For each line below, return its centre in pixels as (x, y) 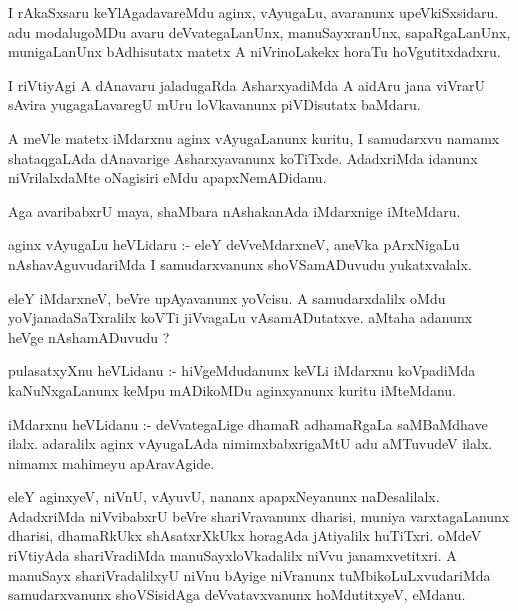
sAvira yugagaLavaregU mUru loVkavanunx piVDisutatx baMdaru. (214, 104)
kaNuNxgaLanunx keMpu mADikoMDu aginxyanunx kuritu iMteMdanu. (232, 389)
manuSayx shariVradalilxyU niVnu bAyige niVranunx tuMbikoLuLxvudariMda (249, 574)
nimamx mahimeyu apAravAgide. (111, 462)
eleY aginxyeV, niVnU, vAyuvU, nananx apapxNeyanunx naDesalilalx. (224, 496)
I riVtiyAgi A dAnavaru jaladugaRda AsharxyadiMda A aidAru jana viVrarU (246, 84)
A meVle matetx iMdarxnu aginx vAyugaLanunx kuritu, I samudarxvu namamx (254, 137)
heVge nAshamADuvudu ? (89, 336)
